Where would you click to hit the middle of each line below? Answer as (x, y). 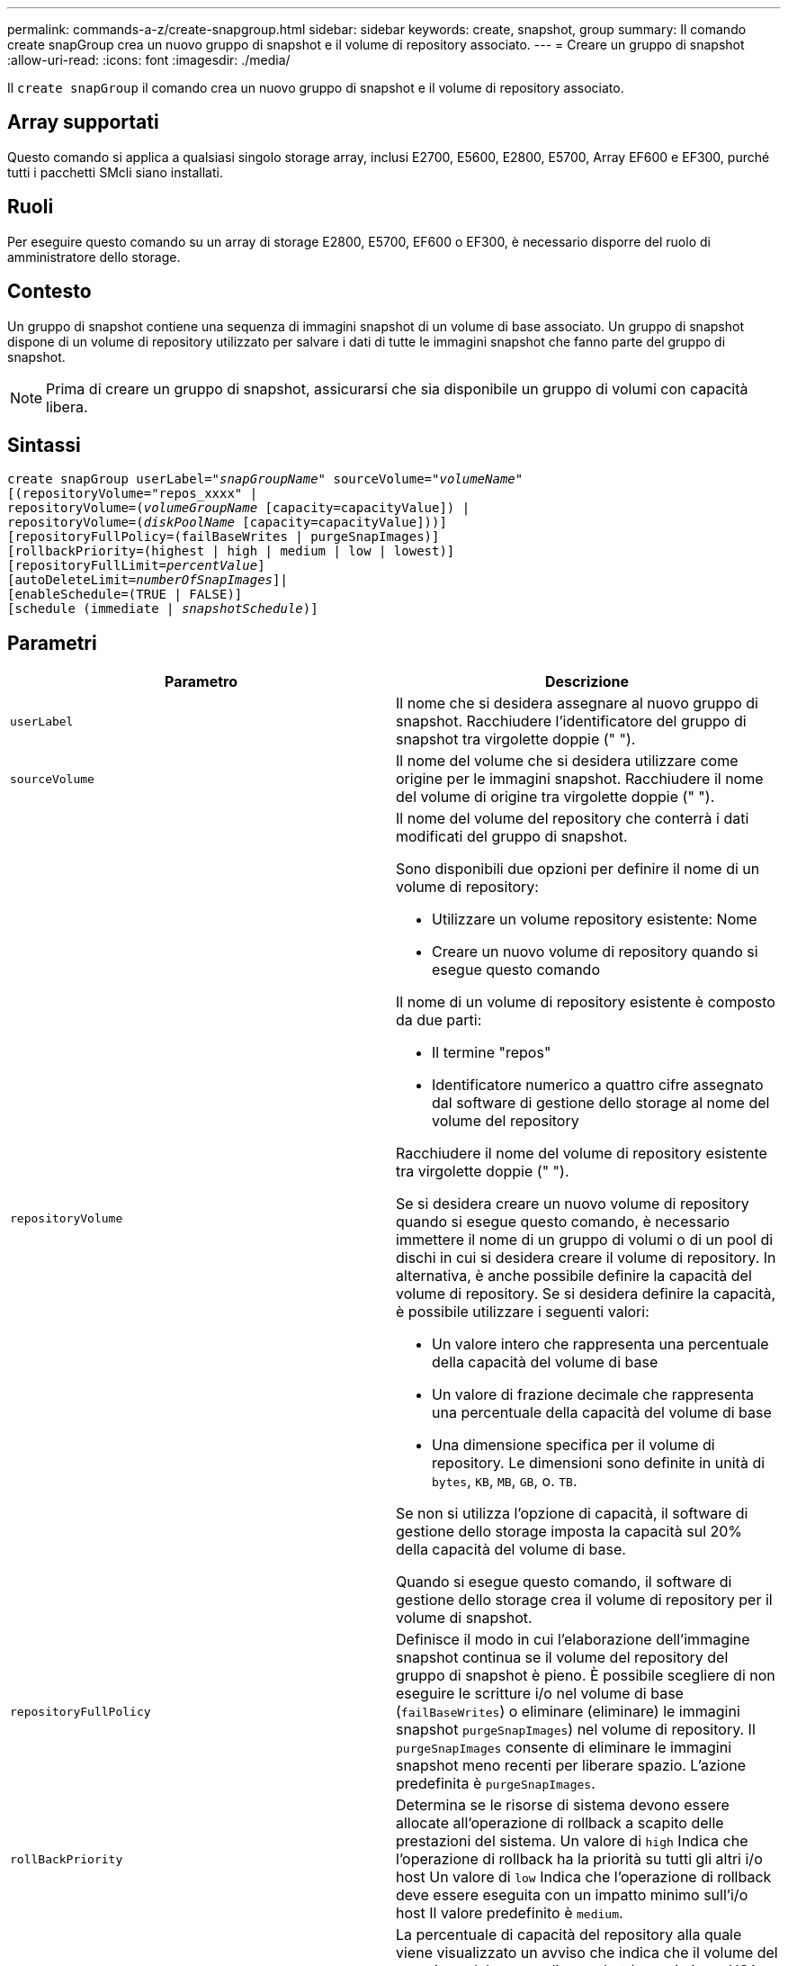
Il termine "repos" (492, 1053)
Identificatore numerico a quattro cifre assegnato (598, 1085)
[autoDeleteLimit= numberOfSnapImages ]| (148, 580)
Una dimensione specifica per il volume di (573, 1445)
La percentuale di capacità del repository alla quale (569, 1935)
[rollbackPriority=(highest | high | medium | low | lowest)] (231, 551)
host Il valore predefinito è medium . (510, 1913)
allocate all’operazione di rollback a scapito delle (560, 1823)
